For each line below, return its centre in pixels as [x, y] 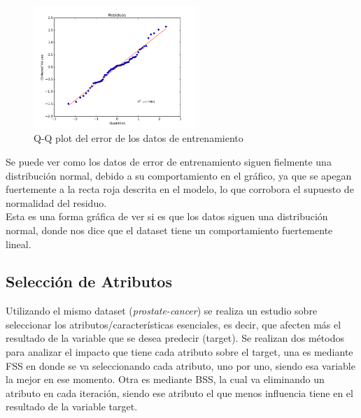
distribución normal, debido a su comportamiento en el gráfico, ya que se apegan [179, 175]
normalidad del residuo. [56, 202]
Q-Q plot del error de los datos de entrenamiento [139, 138]
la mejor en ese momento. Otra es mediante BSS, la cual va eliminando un [165, 379]
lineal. [19, 244]
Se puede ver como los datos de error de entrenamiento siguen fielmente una [169, 161]
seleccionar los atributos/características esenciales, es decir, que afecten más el [174, 324]
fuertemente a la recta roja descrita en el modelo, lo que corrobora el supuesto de [180, 189]
